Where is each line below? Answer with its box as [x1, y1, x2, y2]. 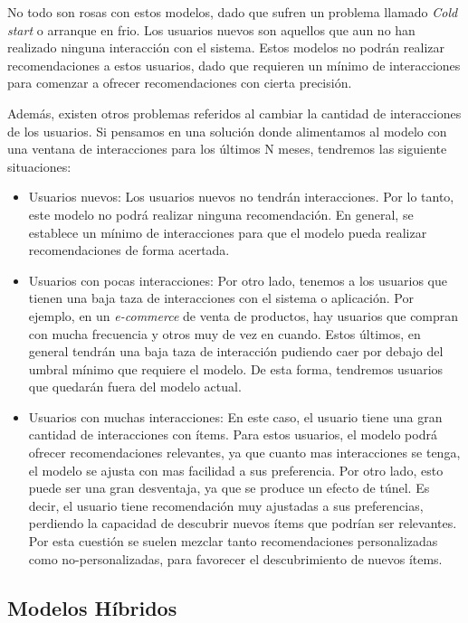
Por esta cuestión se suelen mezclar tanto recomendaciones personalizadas [28, 532, 438, 551]
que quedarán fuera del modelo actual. [28, 377, 242, 396]
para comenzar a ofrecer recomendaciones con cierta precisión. [7, 73, 352, 92]
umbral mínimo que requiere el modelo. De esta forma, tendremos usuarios [28, 359, 444, 378]
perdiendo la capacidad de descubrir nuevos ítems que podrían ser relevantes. [28, 514, 457, 533]
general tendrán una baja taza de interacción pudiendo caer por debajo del [28, 342, 444, 361]
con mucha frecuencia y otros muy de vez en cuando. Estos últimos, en [28, 324, 421, 343]
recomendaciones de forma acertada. [28, 241, 230, 260]
